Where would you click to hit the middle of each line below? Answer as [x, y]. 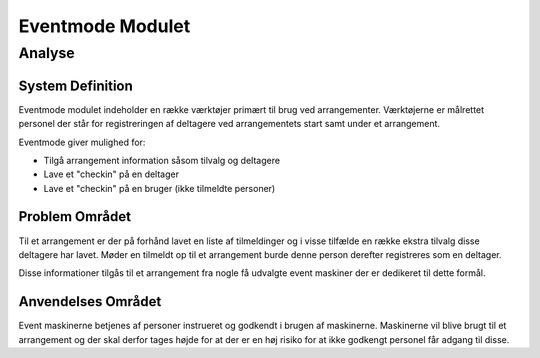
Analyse [46, 53]
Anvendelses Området [90, 301]
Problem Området [75, 216]
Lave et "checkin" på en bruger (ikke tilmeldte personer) [159, 188]
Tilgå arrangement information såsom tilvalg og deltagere [161, 160]
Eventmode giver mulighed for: [82, 142]
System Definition [76, 85]
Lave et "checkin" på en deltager [111, 174]
